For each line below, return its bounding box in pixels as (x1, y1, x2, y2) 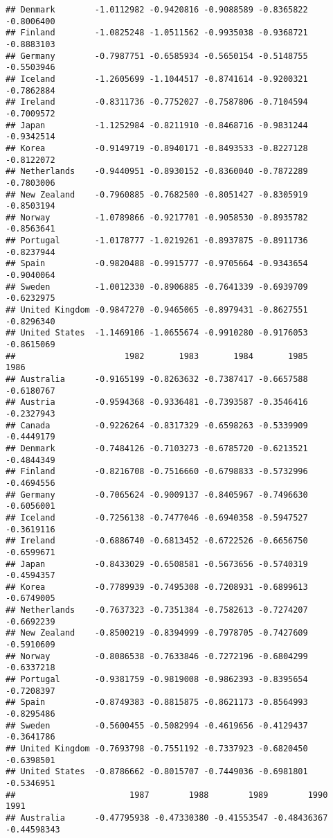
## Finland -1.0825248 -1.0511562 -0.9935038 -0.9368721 (6, 28, 308, 38)
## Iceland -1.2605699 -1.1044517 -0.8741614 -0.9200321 (6, 73, 308, 84)
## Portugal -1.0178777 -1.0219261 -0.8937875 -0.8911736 (6, 236, 308, 246)
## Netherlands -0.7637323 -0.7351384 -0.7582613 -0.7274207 (6, 605, 308, 616)
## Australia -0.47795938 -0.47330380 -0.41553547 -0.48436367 (6, 812, 328, 823)
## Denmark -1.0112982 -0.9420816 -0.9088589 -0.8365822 (6, 5, 308, 15)
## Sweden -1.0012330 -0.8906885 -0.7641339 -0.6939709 (6, 281, 308, 292)
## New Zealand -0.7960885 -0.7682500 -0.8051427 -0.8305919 (6, 189, 308, 200)
